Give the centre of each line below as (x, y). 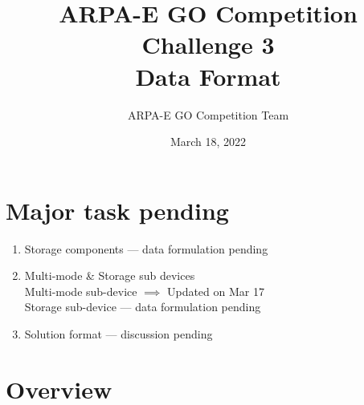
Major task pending (117, 210)
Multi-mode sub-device (81, 291)
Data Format (208, 76)
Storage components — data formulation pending (146, 248)
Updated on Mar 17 (215, 291)
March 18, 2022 (208, 142)
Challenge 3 (208, 45)
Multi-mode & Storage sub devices (110, 275)
